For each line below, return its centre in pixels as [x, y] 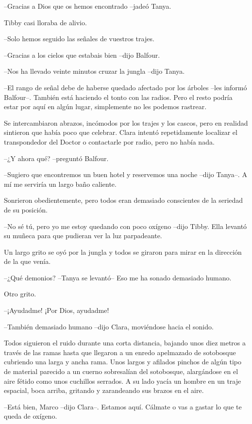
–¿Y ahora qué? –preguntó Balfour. [56, 158]
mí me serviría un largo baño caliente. [60, 184]
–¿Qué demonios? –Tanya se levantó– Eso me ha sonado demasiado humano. [118, 277]
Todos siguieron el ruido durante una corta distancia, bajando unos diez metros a [125, 343]
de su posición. [26, 209]
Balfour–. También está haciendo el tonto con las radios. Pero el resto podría [118, 97]
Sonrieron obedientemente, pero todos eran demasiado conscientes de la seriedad [124, 200]
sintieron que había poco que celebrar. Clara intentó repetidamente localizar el [121, 132]
